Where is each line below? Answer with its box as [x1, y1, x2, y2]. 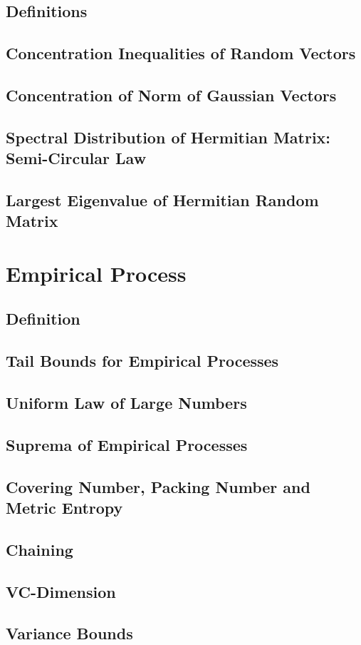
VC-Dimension [6, 580, 116, 602]
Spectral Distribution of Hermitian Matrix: [6, 126, 331, 148]
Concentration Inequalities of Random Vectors [6, 42, 356, 64]
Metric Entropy [6, 496, 123, 518]
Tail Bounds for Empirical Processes [6, 350, 279, 372]
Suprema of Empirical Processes [6, 433, 248, 455]
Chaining [6, 538, 73, 560]
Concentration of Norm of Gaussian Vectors [6, 83, 337, 106]
